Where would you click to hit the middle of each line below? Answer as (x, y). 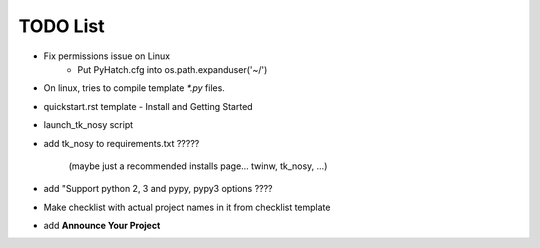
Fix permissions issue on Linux (106, 56)
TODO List (61, 26)
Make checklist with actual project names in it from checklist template (187, 207)
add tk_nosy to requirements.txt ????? (121, 143)
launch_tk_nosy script (88, 125)
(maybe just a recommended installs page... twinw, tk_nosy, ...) (198, 166)
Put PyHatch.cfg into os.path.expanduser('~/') (172, 69)
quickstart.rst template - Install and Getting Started (148, 106)
